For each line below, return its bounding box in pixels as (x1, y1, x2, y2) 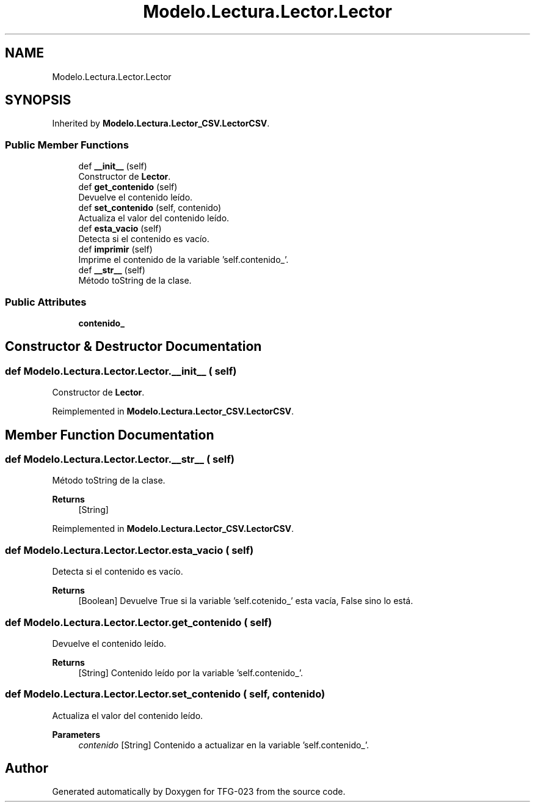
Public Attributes (5, 295, 87, 308)
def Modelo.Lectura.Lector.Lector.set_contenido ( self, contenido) (5, 688, 326, 701)
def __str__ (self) (78, 265, 145, 276)
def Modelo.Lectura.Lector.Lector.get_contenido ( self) (5, 616, 272, 628)
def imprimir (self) (78, 244, 153, 255)
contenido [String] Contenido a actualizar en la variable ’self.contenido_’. (78, 739, 369, 750)
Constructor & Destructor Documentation (5, 339, 262, 355)
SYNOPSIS (5, 92, 71, 108)
